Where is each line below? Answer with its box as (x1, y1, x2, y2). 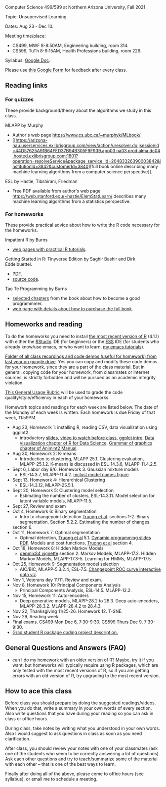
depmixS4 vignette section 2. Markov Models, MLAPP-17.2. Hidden (19, 550, 156, 556)
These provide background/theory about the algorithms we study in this (5, 107, 152, 113)
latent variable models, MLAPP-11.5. (19, 497, 92, 504)
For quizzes (5, 96, 34, 103)
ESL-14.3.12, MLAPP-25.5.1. (19, 482, 75, 488)
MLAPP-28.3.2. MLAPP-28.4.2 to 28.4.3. (19, 603, 102, 609)
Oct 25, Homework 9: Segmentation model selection (12, 561, 119, 567)
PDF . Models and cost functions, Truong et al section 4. (19, 540, 133, 546)
